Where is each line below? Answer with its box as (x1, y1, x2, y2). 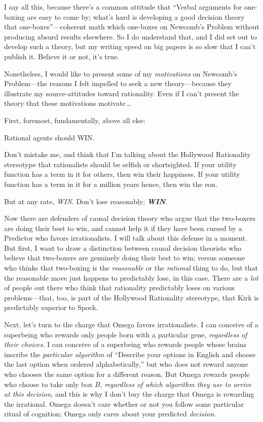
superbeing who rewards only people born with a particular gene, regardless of (4, 329, 247, 339)
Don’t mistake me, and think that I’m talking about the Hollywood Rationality (4, 149, 251, 160)
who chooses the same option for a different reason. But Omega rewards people (4, 369, 250, 379)
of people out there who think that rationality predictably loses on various (4, 282, 235, 293)
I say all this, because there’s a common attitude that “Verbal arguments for (4, 2, 242, 12)
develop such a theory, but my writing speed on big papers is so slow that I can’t (4, 41, 256, 52)
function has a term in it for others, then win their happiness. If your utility (4, 169, 240, 179)
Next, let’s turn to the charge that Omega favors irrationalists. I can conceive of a (4, 319, 258, 330)
